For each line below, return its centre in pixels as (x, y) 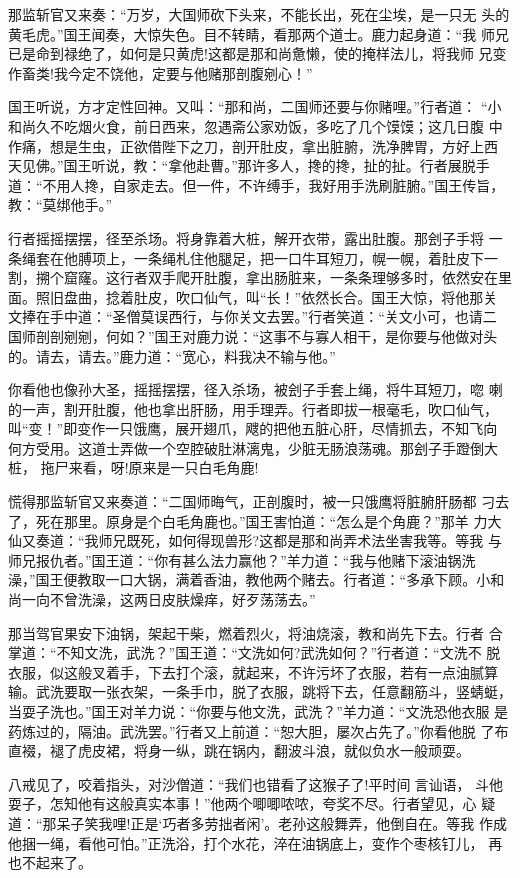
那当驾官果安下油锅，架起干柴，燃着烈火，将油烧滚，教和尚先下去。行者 (246, 632)
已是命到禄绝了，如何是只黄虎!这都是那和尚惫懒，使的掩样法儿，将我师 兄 (250, 53)
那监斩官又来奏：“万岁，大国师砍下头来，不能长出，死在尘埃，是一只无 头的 (259, 14)
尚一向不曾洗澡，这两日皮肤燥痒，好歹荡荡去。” (162, 599)
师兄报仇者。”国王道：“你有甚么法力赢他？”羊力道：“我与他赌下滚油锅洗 (242, 559)
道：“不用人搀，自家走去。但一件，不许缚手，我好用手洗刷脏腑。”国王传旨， (256, 184)
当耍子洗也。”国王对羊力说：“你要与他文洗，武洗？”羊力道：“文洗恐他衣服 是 (258, 711)
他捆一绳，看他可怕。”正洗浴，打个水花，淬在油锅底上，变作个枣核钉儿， (246, 842)
